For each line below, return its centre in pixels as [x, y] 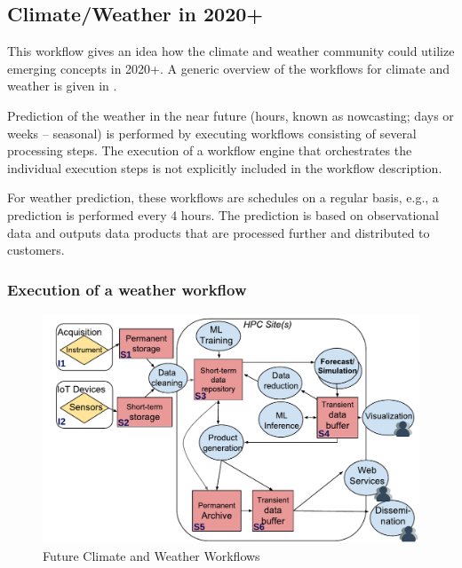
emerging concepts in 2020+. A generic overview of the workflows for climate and [229, 68]
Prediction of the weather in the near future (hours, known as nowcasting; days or [231, 115]
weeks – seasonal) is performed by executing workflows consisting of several [212, 133]
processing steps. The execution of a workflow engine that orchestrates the [210, 150]
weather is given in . [62, 86]
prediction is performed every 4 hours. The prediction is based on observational [223, 214]
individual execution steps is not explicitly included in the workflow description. [225, 167]
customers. [36, 250]
